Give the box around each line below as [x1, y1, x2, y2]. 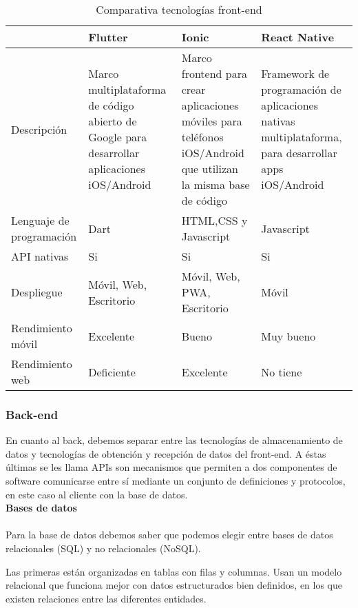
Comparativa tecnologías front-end [96, 1, 262, 17]
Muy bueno [261, 327, 316, 344]
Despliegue [11, 284, 63, 300]
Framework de [261, 65, 330, 81]
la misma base [181, 176, 250, 192]
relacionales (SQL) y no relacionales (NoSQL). [6, 540, 201, 555]
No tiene [261, 363, 302, 380]
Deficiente [88, 363, 136, 380]
